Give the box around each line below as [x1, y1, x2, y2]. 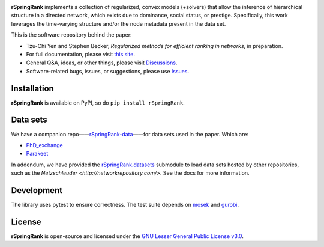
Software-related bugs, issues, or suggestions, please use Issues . [26, 67, 189, 75]
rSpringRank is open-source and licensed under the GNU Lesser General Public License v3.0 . [11, 232, 244, 240]
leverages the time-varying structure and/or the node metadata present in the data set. [11, 20, 226, 27]
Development [11, 185, 63, 195]
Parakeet [26, 150, 49, 157]
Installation [11, 83, 54, 93]
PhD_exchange [26, 141, 63, 148]
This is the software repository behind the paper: [11, 31, 132, 38]
